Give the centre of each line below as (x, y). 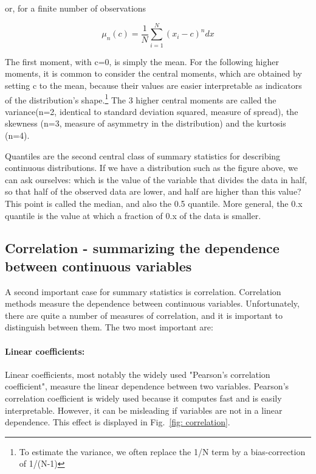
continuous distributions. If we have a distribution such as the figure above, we (152, 168)
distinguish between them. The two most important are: (109, 327)
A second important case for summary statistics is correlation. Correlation (143, 291)
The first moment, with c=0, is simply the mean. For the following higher (142, 61)
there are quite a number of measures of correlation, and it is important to (144, 315)
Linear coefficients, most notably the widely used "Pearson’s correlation (138, 374)
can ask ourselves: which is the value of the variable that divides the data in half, (156, 179)
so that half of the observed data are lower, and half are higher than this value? (153, 191)
